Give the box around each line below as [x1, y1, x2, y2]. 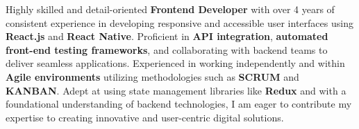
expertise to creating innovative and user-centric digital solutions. [6, 110, 284, 124]
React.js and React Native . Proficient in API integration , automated [6, 29, 328, 43]
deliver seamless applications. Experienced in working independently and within [6, 56, 345, 70]
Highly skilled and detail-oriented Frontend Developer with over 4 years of [6, 2, 335, 16]
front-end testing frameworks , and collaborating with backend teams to [6, 42, 328, 57]
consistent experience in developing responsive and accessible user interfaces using [6, 15, 353, 30]
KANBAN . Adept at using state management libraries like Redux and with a [6, 83, 347, 97]
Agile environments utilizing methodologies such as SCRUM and [6, 69, 299, 83]
